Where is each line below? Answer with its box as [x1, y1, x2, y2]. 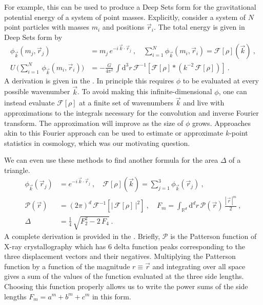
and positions [102, 21, 145, 32]
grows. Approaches [192, 117, 251, 128]
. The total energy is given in [153, 21, 245, 32]
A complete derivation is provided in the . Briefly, [4, 230, 160, 241]
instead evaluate [4, 97, 55, 108]
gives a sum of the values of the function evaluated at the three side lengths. [4, 271, 244, 281]
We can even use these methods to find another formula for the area [4, 155, 218, 165]
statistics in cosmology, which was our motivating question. [4, 137, 190, 148]
